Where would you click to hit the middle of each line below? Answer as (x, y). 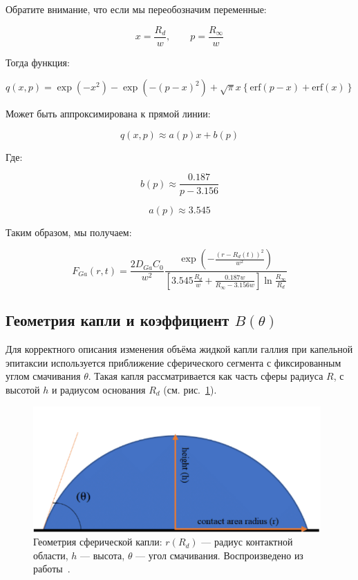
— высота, (103, 555)
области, (51, 555)
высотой (23, 389)
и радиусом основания (98, 389)
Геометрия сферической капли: (98, 542)
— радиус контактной (247, 542)
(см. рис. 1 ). (190, 389)
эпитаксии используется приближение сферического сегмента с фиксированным (173, 362)
